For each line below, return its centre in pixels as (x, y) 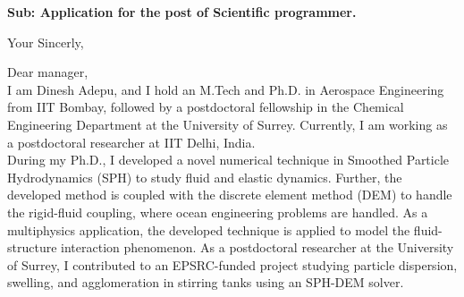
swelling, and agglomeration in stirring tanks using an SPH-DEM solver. (206, 282)
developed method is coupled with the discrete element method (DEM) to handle (230, 195)
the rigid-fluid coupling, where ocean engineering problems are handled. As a (218, 212)
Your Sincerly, (46, 42)
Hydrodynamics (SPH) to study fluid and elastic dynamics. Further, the (205, 177)
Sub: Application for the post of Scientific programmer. (182, 12)
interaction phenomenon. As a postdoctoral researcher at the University (257, 247)
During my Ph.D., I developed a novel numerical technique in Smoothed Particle (228, 160)
